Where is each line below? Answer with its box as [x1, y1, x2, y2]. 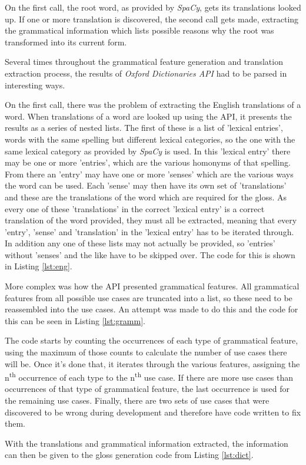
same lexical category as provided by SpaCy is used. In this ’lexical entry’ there [5, 144, 291, 157]
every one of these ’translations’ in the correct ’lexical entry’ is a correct [5, 202, 265, 215]
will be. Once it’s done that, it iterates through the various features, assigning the [5, 357, 300, 370]
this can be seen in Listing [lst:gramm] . [5, 314, 145, 327]
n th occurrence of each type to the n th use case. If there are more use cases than [5, 370, 293, 383]
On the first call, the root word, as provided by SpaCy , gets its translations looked [5, 1, 301, 13]
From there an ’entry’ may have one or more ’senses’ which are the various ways [5, 167, 294, 180]
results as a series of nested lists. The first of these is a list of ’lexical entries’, [5, 121, 283, 134]
